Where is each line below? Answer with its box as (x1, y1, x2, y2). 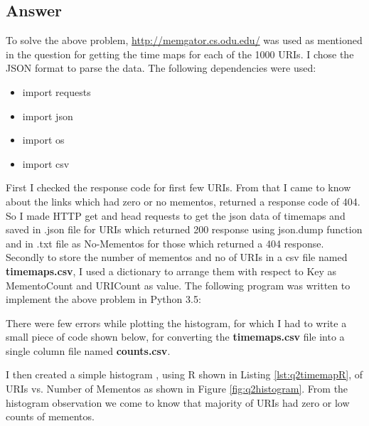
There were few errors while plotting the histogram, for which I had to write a (6, 315, 347, 330)
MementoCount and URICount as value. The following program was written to (6, 277, 351, 292)
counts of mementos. (6, 409, 95, 424)
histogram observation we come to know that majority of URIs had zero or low (6, 395, 350, 410)
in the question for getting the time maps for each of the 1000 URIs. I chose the (6, 46, 354, 61)
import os (22, 132, 65, 147)
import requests (22, 84, 91, 99)
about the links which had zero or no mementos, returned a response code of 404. (6, 193, 360, 208)
